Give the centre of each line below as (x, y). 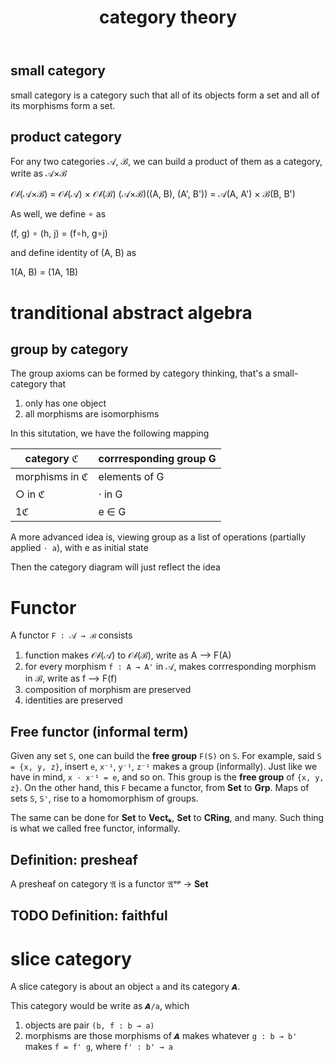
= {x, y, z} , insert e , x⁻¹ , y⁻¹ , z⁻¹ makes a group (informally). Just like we (164, 767)
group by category (69, 349)
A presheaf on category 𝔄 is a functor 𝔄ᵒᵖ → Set (109, 883)
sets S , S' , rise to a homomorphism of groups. (104, 798)
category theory (168, 17)
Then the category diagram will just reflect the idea (115, 567)
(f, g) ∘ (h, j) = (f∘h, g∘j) (59, 233)
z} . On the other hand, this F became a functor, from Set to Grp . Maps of (160, 788)
